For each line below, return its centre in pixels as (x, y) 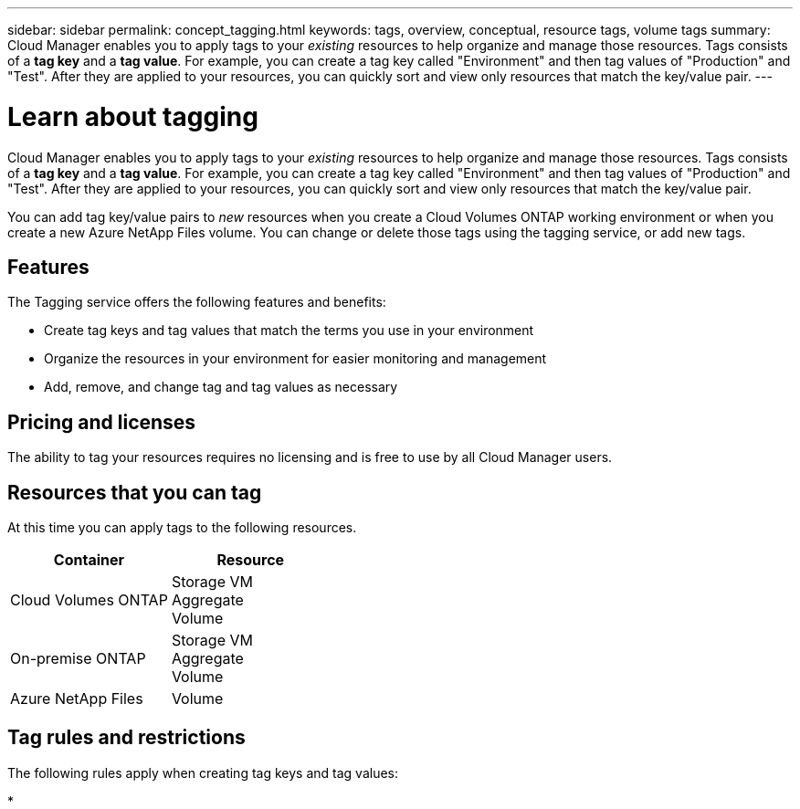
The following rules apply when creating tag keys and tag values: (203, 772)
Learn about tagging (133, 116)
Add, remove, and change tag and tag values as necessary (221, 387)
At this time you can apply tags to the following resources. (182, 528)
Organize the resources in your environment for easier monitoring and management (295, 359)
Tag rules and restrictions (126, 738)
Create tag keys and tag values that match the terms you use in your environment (289, 331)
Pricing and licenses (102, 422)
